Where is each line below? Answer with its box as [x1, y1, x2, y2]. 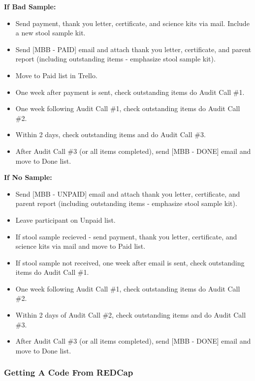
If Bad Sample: [4, 1, 56, 11]
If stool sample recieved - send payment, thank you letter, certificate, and [15, 231, 237, 241]
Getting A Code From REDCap [4, 366, 133, 379]
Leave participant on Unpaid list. [15, 214, 116, 225]
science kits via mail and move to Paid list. [15, 241, 146, 251]
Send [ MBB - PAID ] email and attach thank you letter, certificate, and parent [15, 44, 252, 54]
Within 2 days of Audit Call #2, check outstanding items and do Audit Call [15, 310, 246, 320]
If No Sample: [4, 172, 52, 182]
